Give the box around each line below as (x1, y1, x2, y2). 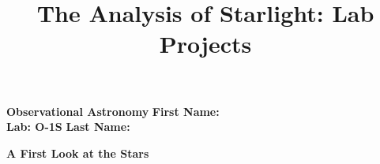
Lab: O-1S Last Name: (6, 118, 130, 135)
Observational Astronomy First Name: (6, 102, 220, 119)
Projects (159, 28, 252, 60)
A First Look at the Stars (6, 144, 149, 161)
